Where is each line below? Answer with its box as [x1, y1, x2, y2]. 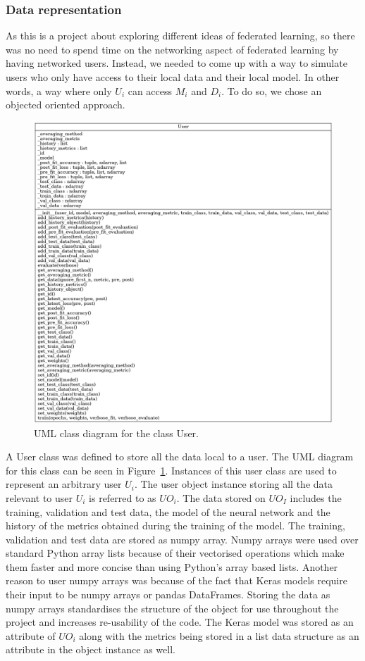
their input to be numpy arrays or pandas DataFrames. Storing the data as [6, 587, 330, 602]
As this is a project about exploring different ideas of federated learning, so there [6, 28, 355, 43]
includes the [290, 490, 342, 505]
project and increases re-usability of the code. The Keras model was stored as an [6, 615, 354, 629]
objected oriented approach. [6, 97, 125, 112]
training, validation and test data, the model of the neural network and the [6, 504, 330, 519]
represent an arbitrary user [6, 477, 122, 491]
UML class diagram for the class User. [34, 425, 199, 440]
